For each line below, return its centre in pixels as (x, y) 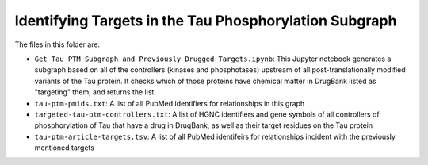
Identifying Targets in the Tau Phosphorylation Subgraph (206, 21)
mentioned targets (65, 148)
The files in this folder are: (57, 44)
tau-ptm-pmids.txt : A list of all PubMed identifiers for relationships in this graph (170, 103)
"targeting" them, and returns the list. (95, 92)
